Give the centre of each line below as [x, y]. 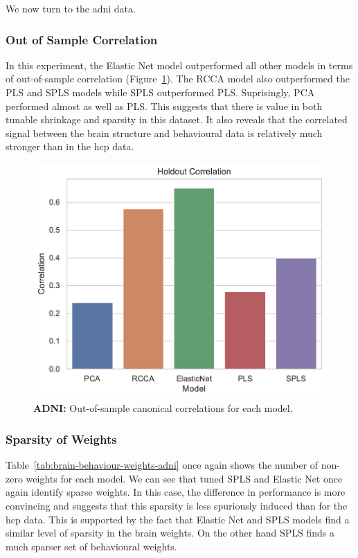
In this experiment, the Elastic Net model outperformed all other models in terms [179, 65]
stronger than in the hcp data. [70, 146]
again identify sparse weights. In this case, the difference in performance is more [176, 492]
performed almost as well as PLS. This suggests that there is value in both [164, 106]
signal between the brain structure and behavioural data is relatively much [164, 133]
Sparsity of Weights [61, 439]
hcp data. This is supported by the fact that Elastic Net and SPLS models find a [178, 519]
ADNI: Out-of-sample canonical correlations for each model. [163, 408]
